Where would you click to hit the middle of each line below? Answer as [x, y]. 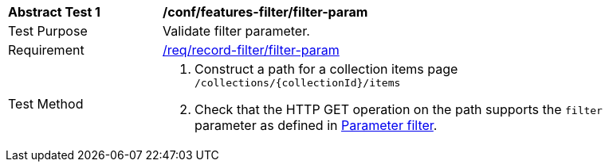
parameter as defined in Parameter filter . [316, 125]
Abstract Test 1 [54, 12]
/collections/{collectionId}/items [298, 83]
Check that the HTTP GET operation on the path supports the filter [399, 109]
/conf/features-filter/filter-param [265, 12]
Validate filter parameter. [236, 31]
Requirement [46, 50]
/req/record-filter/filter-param [251, 50]
